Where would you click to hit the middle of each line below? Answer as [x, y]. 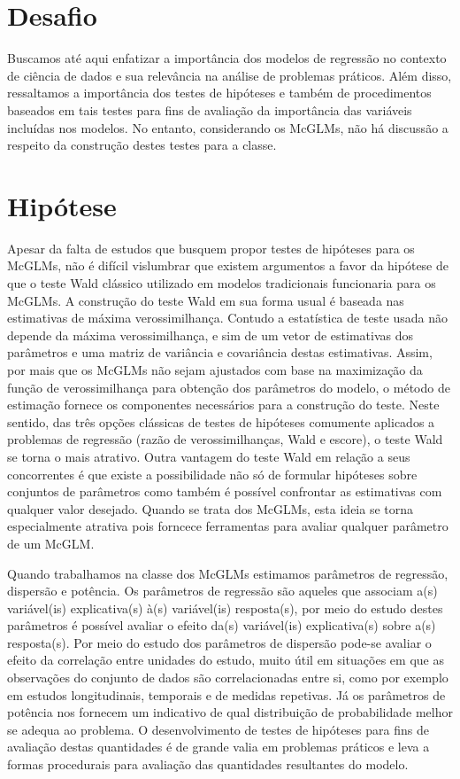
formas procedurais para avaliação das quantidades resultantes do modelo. [208, 764]
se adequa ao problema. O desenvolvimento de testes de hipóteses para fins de [218, 729]
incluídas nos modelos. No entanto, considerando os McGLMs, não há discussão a [228, 127]
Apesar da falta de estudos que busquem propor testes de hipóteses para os [211, 248]
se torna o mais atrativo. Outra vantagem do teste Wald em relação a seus [209, 456]
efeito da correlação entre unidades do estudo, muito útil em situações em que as [226, 660]
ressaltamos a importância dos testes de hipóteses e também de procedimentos [219, 93]
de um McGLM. [51, 543]
